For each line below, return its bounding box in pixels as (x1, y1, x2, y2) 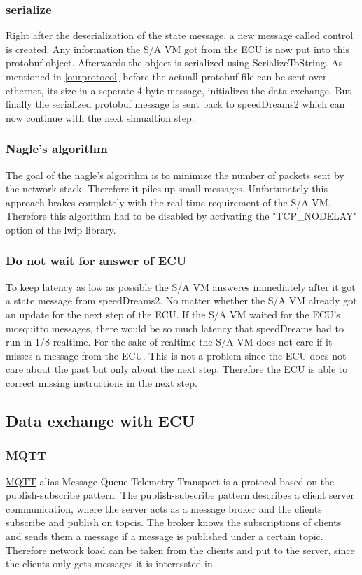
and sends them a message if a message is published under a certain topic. (6, 528, 323, 543)
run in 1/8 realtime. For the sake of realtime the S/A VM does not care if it (6, 334, 333, 349)
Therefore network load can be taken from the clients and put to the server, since (6, 542, 355, 557)
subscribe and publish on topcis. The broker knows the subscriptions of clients (6, 515, 342, 530)
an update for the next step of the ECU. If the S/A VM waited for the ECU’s (6, 306, 340, 321)
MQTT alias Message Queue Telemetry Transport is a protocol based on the (6, 474, 335, 488)
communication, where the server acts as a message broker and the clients (6, 501, 322, 516)
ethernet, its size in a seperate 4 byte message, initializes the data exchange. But (6, 83, 351, 97)
